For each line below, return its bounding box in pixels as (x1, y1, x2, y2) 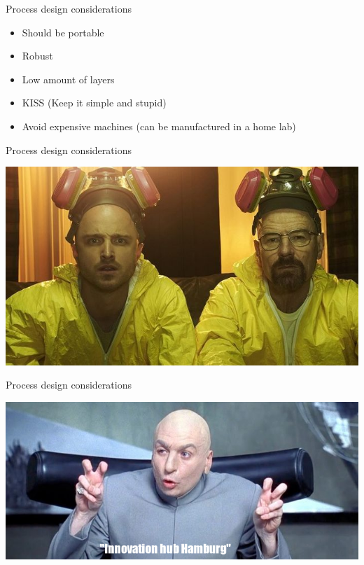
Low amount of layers (22, 71, 115, 86)
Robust (22, 48, 53, 63)
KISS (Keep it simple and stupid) (22, 95, 167, 110)
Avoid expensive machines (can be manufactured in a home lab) (22, 118, 296, 133)
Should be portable (22, 25, 104, 39)
